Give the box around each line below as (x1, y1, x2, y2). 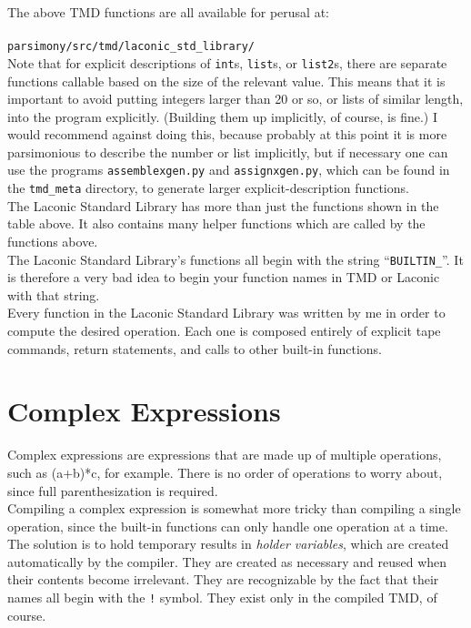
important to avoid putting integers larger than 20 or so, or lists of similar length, (7, 89, 464, 108)
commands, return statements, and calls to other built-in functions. (7, 339, 382, 358)
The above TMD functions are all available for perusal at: (7, 3, 329, 21)
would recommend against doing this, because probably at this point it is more (7, 125, 447, 144)
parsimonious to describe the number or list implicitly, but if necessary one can (7, 142, 448, 161)
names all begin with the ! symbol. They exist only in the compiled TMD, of (7, 588, 437, 607)
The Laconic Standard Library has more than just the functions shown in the (7, 196, 439, 215)
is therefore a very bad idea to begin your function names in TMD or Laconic (7, 268, 440, 287)
